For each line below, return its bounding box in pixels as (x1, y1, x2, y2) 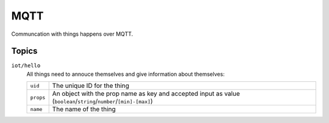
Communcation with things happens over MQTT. (11, 30, 133, 38)
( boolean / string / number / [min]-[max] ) (52, 97, 154, 105)
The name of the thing (52, 105, 116, 113)
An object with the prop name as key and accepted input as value (52, 90, 240, 98)
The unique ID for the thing (52, 82, 130, 90)
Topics (11, 46, 38, 56)
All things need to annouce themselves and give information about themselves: (26, 70, 225, 78)
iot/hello (11, 62, 41, 69)
